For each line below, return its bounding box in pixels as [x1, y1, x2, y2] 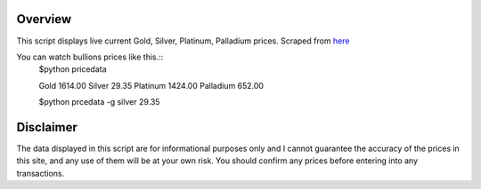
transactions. [16, 168, 65, 178]
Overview [16, 12, 72, 27]
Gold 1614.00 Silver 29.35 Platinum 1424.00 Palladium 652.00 [38, 80, 265, 91]
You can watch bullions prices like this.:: [16, 51, 164, 62]
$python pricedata [38, 64, 107, 75]
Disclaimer [16, 120, 77, 135]
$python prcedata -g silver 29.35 [38, 97, 160, 107]
